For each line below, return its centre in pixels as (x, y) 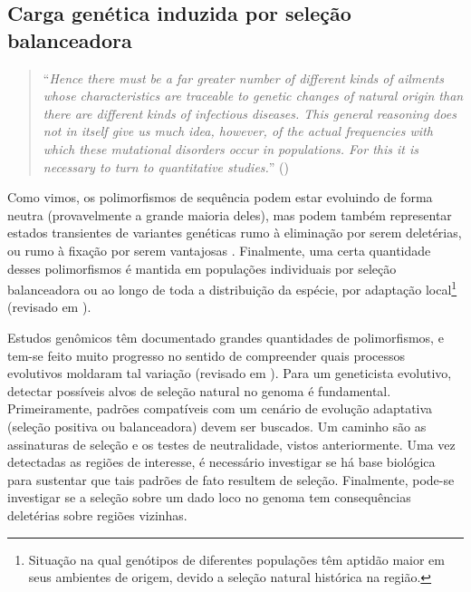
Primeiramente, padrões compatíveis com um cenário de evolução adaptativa (220, 408)
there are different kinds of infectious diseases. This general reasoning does (250, 113)
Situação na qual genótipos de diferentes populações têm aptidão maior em (236, 559)
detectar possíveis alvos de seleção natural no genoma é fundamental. (199, 390)
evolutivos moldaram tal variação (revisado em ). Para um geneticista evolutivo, (230, 373)
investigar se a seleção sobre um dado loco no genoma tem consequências (209, 497)
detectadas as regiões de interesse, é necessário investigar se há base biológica (221, 462)
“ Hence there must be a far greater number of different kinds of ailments (243, 78)
